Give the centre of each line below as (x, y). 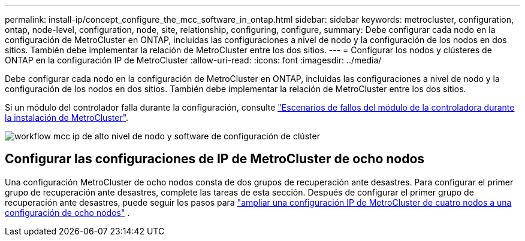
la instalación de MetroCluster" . (67, 118)
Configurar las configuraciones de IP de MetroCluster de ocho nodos (215, 159)
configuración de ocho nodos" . (67, 212)
